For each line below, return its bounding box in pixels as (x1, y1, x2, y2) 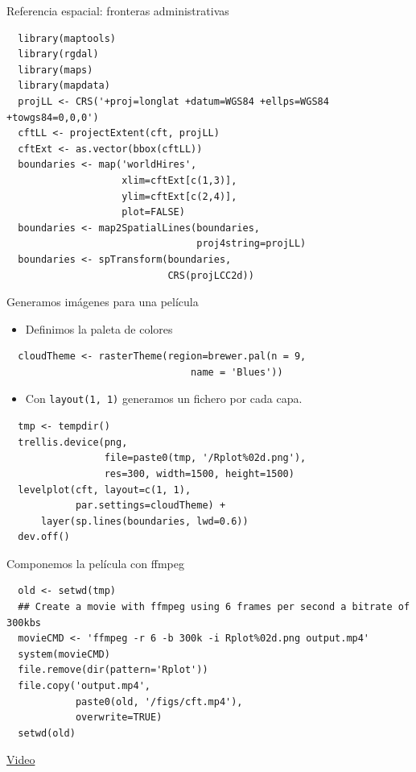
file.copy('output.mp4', (18, 680, 150, 692)
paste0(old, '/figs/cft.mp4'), (75, 695, 243, 708)
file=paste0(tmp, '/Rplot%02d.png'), (104, 452, 307, 464)
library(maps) (18, 64, 93, 76)
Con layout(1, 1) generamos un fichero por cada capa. (25, 390, 303, 407)
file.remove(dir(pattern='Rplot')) (18, 664, 208, 676)
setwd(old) (18, 727, 76, 739)
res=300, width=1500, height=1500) (104, 467, 294, 479)
